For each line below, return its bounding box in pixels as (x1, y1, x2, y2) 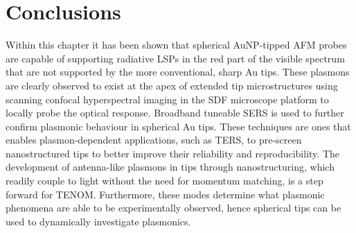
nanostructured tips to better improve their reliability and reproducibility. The (6, 146, 339, 160)
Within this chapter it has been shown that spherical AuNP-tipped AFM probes (6, 37, 347, 52)
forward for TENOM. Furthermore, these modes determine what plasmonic (6, 187, 325, 201)
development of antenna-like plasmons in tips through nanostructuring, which (6, 159, 335, 174)
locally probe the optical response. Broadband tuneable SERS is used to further (6, 105, 344, 120)
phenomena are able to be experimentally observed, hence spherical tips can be (6, 200, 341, 215)
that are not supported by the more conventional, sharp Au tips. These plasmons (6, 64, 350, 79)
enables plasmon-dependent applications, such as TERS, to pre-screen (6, 132, 302, 147)
